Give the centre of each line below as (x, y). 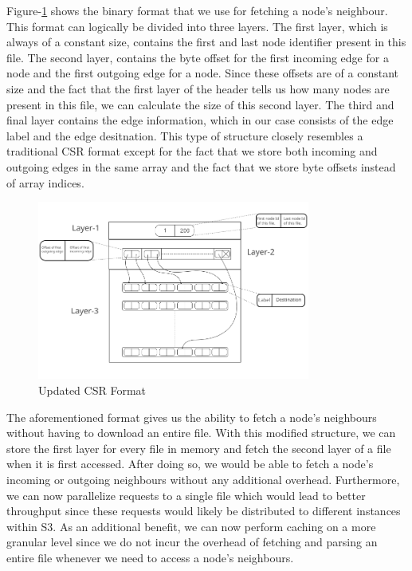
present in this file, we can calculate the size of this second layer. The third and (200, 104)
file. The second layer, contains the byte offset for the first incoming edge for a (198, 57)
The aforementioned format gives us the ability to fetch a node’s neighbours (192, 417)
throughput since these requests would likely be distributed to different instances (204, 511)
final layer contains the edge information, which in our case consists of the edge (200, 120)
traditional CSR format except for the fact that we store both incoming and (192, 151)
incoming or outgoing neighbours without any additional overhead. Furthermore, (203, 479)
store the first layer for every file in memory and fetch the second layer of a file (199, 448)
